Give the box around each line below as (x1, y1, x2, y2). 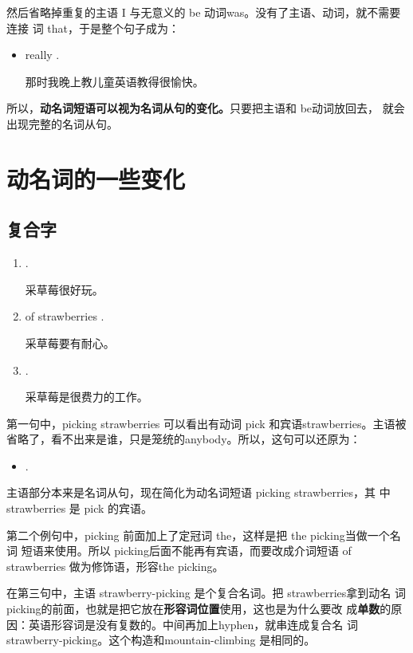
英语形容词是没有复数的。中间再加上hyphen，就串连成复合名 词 (28, 616, 359, 632)
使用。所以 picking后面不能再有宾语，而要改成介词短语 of (54, 542, 352, 559)
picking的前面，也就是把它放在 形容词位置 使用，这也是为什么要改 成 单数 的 (6, 600, 391, 617)
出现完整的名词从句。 (6, 115, 118, 132)
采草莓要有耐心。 (25, 334, 115, 351)
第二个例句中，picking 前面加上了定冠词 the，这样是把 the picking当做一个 (6, 526, 390, 543)
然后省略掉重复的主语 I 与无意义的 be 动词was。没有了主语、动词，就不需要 (6, 4, 401, 20)
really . (25, 46, 60, 63)
